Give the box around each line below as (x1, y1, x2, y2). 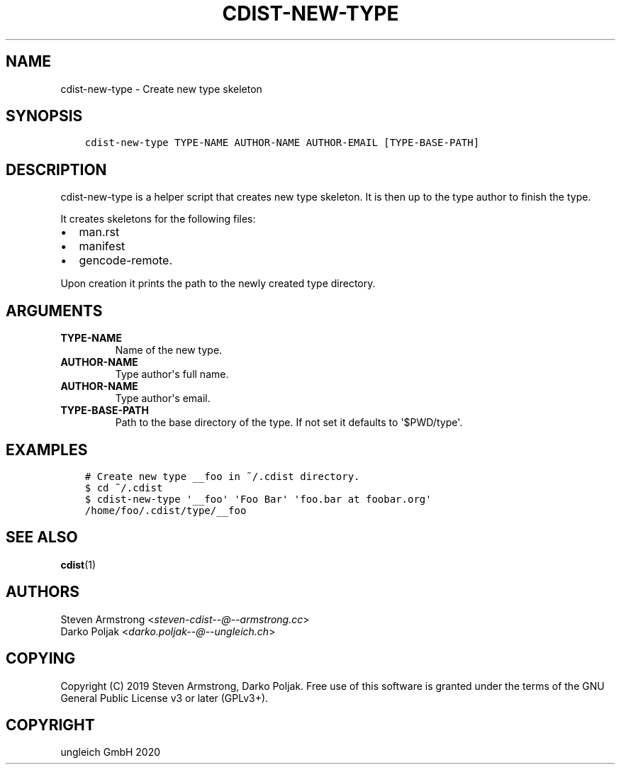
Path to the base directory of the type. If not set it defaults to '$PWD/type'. (115, 416, 463, 429)
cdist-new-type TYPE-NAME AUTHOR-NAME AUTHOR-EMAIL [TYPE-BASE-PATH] (84, 137, 480, 149)
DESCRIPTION (6, 160, 107, 179)
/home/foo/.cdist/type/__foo (84, 504, 247, 516)
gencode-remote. (79, 253, 173, 268)
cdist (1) (60, 558, 96, 571)
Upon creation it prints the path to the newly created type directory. (60, 277, 376, 290)
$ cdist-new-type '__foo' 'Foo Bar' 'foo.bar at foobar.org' (84, 493, 432, 505)
